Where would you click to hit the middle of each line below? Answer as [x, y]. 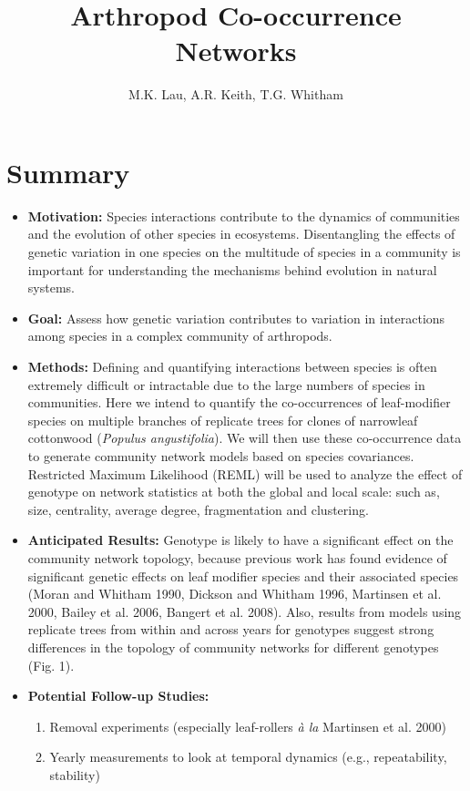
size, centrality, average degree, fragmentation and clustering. [198, 509]
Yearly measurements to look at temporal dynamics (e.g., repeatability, [248, 757]
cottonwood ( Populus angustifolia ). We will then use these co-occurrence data [245, 438]
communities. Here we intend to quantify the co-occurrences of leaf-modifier [239, 402]
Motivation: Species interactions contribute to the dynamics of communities [244, 216]
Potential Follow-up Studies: [118, 696]
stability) [75, 774]
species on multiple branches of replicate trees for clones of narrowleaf [223, 420]
